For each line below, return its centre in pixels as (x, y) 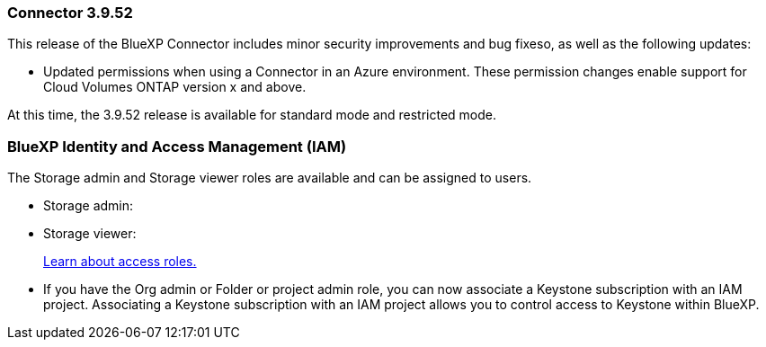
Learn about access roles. (120, 262)
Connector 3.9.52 (70, 13)
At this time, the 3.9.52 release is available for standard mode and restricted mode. (252, 115)
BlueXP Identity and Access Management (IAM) (177, 146)
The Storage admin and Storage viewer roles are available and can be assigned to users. (270, 178)
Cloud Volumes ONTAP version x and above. (175, 87)
